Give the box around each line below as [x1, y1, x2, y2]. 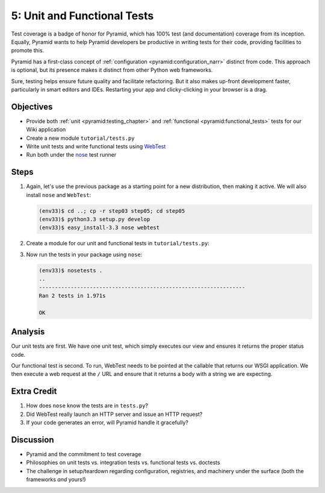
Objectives [11, 101, 53, 111]
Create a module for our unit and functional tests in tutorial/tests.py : [26, 240, 210, 247]
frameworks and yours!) [26, 476, 87, 483]
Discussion [11, 435, 54, 445]
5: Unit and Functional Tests [11, 9, 154, 22]
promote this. [11, 47, 45, 54]
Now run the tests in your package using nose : [26, 251, 143, 258]
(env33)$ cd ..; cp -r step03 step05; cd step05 [39, 207, 185, 214]
